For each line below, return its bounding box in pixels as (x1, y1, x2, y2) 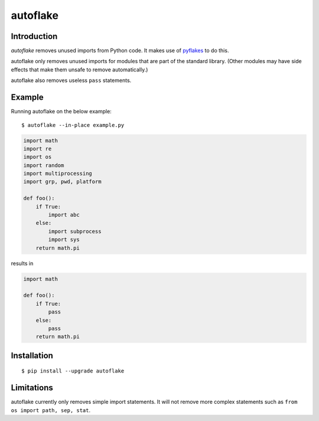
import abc (48, 211, 80, 218)
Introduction (11, 31, 58, 41)
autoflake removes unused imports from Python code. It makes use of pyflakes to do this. (11, 47, 229, 54)
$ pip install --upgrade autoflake (21, 368, 125, 374)
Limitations (11, 383, 53, 393)
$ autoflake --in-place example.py (21, 122, 125, 128)
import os (23, 154, 52, 161)
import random (23, 162, 64, 168)
